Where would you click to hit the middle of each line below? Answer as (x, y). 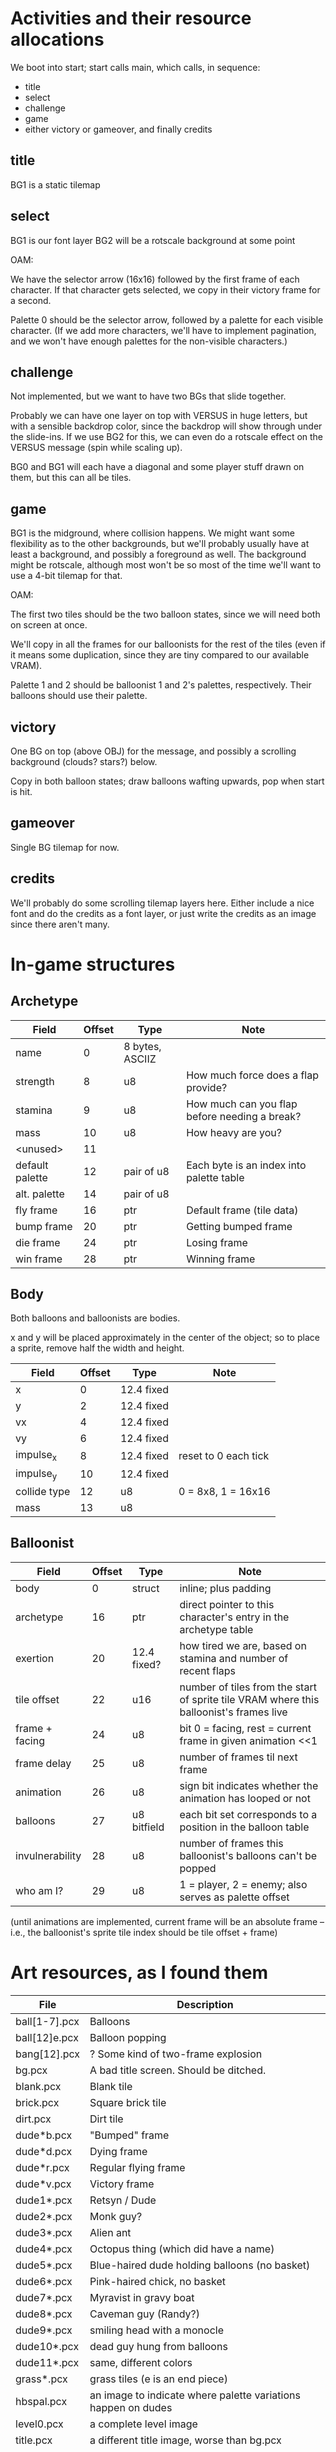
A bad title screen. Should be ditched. (178, 2070)
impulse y (36, 1474)
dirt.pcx (33, 2119)
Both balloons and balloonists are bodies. (95, 1318)
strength (35, 1081)
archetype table (216, 1629)
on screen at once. (49, 625)
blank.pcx (38, 2086)
